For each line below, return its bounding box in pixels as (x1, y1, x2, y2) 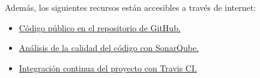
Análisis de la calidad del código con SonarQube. (19, 41, 199, 54)
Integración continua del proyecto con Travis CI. (19, 61, 197, 74)
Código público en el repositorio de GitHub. (19, 21, 181, 34)
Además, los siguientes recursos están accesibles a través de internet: (5, 1, 256, 13)
